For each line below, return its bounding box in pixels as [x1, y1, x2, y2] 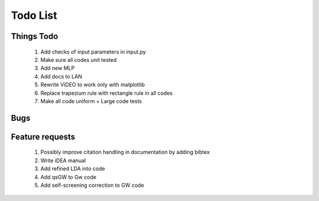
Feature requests [11, 131, 76, 141]
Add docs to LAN [40, 73, 82, 80]
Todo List [11, 9, 57, 22]
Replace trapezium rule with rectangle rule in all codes [40, 89, 173, 97]
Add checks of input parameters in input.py [40, 48, 146, 55]
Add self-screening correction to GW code [40, 182, 144, 189]
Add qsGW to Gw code [40, 173, 97, 180]
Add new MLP [40, 65, 75, 72]
